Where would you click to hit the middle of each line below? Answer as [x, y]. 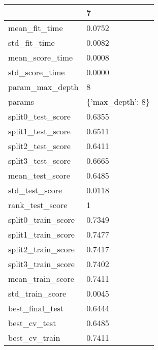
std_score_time [37, 72]
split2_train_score [41, 249]
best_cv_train [34, 338]
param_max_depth [43, 87]
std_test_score [35, 190]
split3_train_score [41, 264]
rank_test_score [38, 205]
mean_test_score [39, 175]
